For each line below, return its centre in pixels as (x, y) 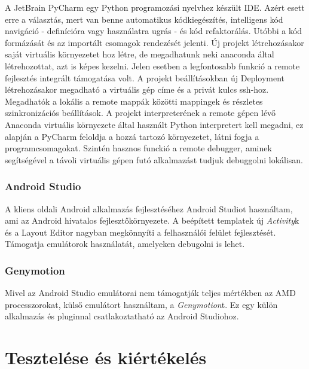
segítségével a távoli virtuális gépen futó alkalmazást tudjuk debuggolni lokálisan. (154, 159)
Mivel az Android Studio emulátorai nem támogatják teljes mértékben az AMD (150, 293)
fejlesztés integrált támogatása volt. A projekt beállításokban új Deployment (145, 77)
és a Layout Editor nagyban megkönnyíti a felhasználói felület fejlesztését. (140, 232)
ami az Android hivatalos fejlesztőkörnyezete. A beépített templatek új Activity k (152, 220)
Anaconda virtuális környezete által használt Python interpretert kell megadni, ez (154, 124)
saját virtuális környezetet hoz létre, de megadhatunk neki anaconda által (140, 54)
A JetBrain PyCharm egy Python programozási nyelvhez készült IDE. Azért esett (155, 7)
